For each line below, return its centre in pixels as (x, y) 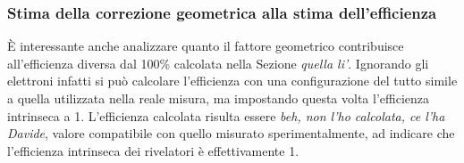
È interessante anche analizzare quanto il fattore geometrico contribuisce (206, 46)
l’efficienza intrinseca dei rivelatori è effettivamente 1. (153, 150)
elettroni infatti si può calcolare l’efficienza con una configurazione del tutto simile (232, 81)
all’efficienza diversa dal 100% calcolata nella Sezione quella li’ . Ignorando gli (218, 63)
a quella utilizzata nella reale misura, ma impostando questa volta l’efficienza (219, 98)
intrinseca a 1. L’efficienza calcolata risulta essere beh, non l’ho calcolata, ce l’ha (226, 115)
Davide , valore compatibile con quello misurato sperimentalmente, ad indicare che (231, 133)
